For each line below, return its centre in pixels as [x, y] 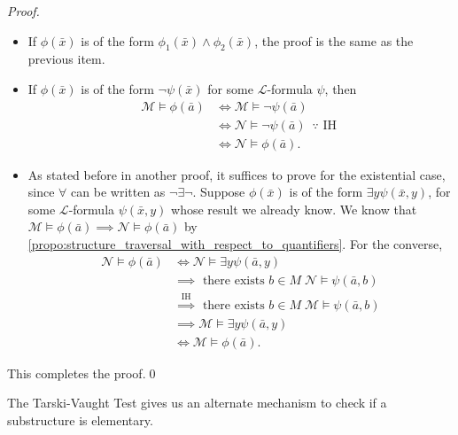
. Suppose [219, 192]
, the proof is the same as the [334, 40]
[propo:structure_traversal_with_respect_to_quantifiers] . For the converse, [235, 244]
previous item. [66, 59]
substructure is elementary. [80, 419]
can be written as [118, 192]
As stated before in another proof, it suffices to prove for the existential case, [237, 174]
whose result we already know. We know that [294, 209]
